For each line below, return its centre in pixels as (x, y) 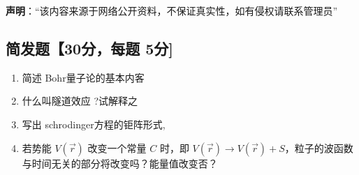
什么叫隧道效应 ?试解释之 (80, 101)
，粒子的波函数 (319, 147)
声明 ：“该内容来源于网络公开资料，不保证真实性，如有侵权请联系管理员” (172, 10)
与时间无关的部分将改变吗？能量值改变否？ (120, 163)
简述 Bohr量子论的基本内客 (83, 77)
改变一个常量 (117, 147)
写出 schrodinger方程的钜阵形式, (94, 124)
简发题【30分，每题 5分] (89, 48)
